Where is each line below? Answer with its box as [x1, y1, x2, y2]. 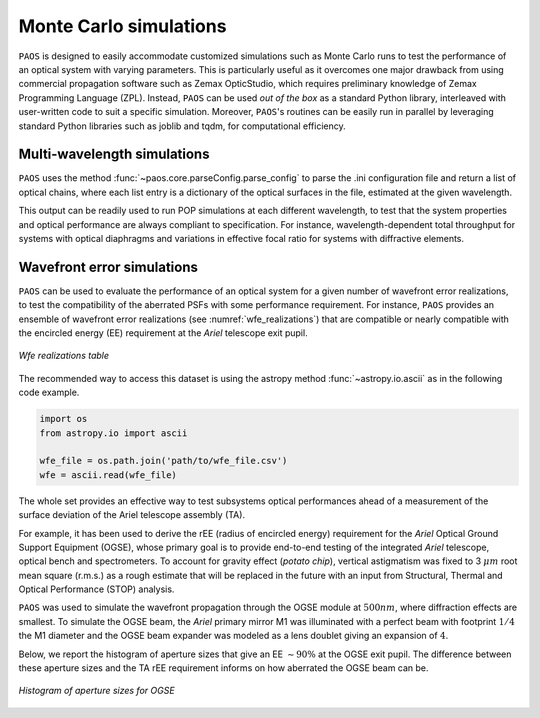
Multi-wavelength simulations [18, 146, 210, 163]
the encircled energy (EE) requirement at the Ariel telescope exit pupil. [18, 327, 309, 339]
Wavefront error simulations [18, 258, 199, 275]
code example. [18, 386, 80, 399]
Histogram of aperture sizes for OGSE [18, 685, 175, 697]
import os [39, 413, 88, 425]
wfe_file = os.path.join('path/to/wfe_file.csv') [39, 455, 288, 467]
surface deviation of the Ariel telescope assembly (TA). [18, 509, 245, 521]
